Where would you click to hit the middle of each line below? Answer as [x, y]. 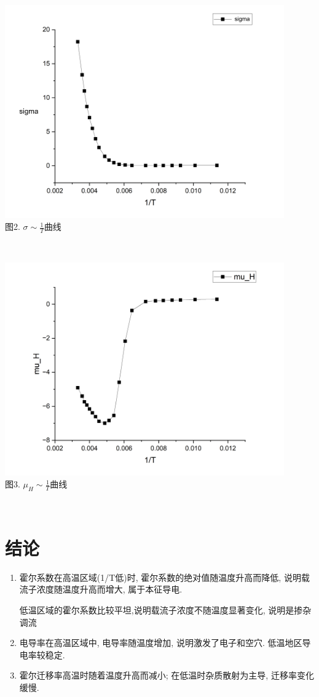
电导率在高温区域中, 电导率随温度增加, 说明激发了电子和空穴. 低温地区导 [165, 643]
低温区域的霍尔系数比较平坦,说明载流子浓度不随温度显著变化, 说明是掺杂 [165, 609]
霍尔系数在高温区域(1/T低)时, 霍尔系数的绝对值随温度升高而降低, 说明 [160, 577]
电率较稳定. [42, 654]
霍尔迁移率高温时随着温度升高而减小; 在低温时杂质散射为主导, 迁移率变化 [167, 675]
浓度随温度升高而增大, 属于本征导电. [109, 589]
